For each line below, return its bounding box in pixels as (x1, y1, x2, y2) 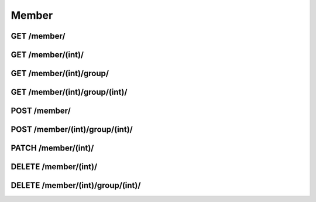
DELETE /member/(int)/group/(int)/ (11, 180, 141, 190)
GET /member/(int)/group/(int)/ (11, 87, 128, 97)
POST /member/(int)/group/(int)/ (11, 125, 133, 135)
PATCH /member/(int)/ (11, 143, 94, 153)
